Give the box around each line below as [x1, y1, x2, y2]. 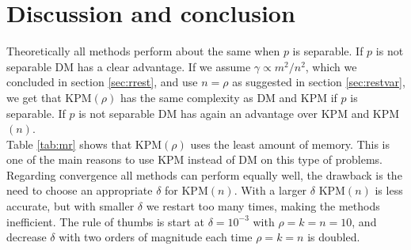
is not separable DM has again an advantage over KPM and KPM [78, 104, 400, 121]
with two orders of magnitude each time [59, 229, 253, 245]
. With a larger [234, 182, 307, 199]
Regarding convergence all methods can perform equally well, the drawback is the [6, 166, 402, 183]
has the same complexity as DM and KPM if [120, 89, 337, 105]
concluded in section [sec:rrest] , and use [6, 74, 198, 90]
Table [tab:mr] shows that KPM [6, 135, 162, 152]
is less [375, 182, 403, 199]
